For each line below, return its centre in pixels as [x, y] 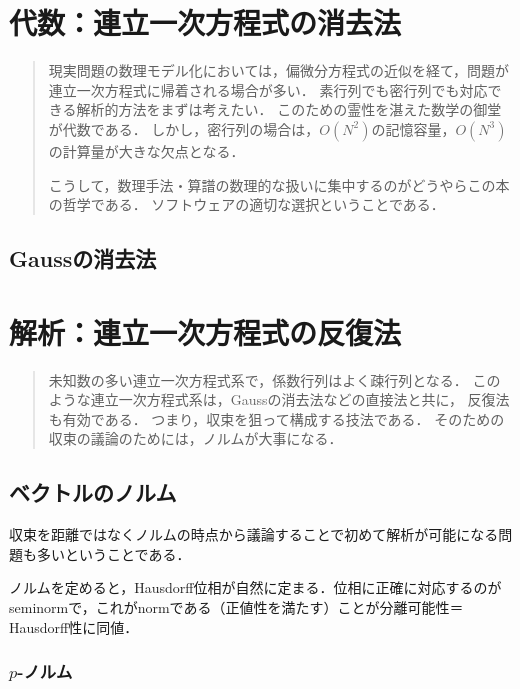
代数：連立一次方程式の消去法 [205, 22]
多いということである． [113, 553]
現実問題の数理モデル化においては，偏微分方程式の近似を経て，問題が [279, 70]
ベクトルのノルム [93, 492]
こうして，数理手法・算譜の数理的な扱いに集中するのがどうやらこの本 [279, 184]
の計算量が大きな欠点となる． [146, 150]
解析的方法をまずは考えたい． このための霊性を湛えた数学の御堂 [289, 109]
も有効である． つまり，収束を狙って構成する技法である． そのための [276, 418]
